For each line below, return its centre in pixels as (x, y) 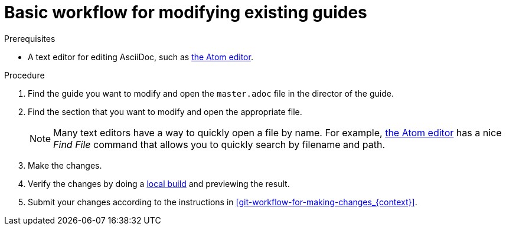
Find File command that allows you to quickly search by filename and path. (219, 144)
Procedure (25, 75)
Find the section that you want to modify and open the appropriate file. (165, 111)
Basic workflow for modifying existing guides (186, 12)
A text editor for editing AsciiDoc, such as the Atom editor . (141, 57)
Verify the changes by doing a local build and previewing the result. (159, 183)
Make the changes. (65, 165)
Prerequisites (30, 38)
